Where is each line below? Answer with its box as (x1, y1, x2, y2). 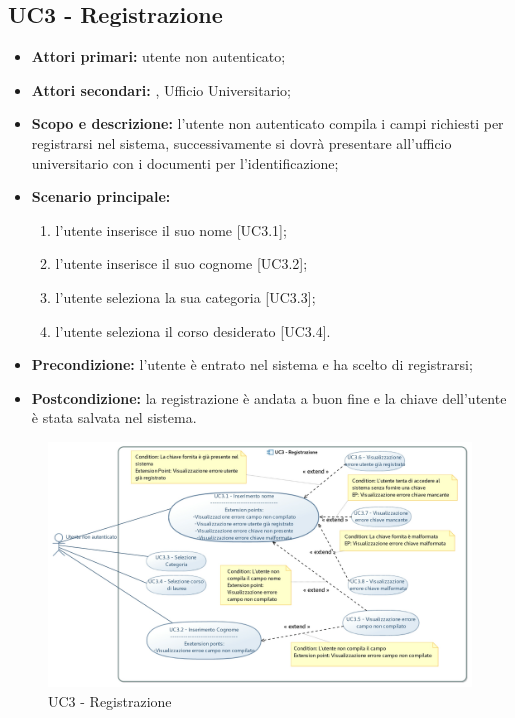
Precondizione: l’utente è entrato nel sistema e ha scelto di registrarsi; (31, 354, 473, 375)
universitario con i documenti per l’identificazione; (31, 152, 339, 173)
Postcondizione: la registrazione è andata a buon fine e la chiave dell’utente (31, 387, 507, 408)
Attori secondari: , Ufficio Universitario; (31, 79, 291, 100)
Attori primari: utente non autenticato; (31, 46, 286, 67)
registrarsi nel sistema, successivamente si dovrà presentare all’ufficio (31, 132, 452, 153)
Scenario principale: (31, 186, 171, 207)
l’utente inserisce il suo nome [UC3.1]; (55, 219, 287, 240)
